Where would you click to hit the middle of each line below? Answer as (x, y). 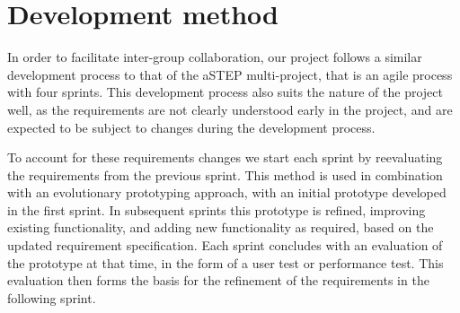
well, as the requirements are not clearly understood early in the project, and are (230, 109)
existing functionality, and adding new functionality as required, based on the (221, 227)
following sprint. (52, 297)
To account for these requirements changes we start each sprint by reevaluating (225, 157)
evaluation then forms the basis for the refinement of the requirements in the (218, 280)
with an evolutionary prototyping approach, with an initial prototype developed (227, 192)
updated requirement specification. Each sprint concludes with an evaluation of (225, 245)
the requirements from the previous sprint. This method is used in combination (225, 174)
